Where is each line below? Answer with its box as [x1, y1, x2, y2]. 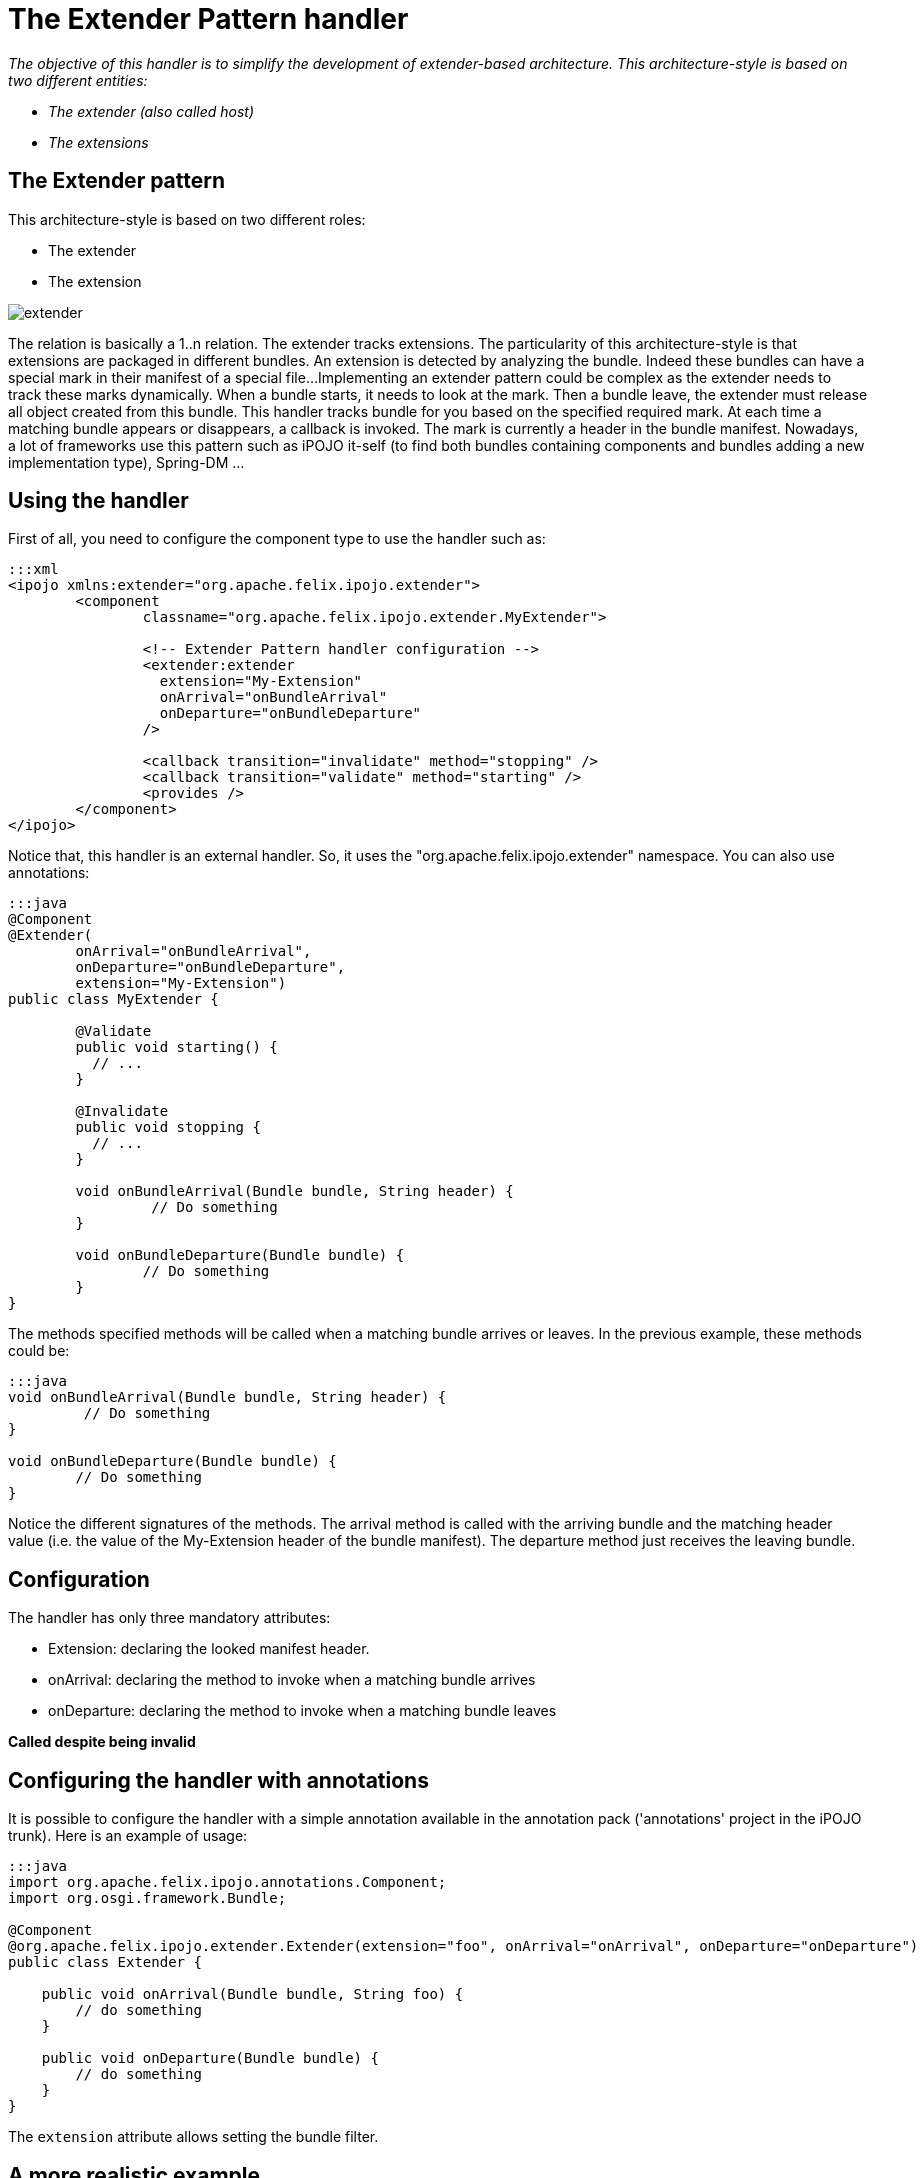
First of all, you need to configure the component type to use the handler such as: [8, 530, 546, 548]
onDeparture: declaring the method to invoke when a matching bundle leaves [48, 1702, 557, 1720]
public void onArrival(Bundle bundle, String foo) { [41, 1986, 464, 2003]
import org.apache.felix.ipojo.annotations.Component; [8, 1874, 447, 1891]
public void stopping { [75, 1119, 261, 1136]
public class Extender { [8, 1954, 202, 1971]
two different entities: [8, 71, 148, 89]
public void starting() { [75, 1039, 278, 1056]
